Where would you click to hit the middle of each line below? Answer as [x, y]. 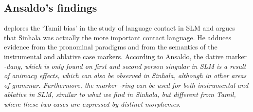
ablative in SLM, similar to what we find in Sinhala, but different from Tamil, [120, 94]
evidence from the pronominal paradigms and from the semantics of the [111, 47]
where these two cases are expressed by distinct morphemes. [92, 104]
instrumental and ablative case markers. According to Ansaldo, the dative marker [126, 56]
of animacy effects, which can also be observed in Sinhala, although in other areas [125, 75]
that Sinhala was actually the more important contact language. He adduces [117, 37]
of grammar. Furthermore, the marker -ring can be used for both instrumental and [126, 85]
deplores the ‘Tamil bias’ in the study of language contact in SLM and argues [119, 28]
